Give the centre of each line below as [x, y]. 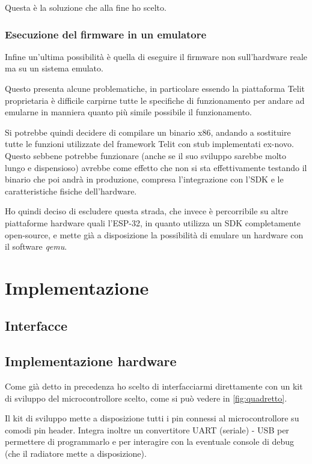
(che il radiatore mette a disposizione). [76, 453]
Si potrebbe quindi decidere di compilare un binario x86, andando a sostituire [148, 132]
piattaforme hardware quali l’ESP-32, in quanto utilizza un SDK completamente [153, 222]
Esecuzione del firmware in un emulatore [106, 34]
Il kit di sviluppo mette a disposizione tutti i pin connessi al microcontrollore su [152, 418]
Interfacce [36, 326]
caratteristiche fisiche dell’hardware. [71, 191]
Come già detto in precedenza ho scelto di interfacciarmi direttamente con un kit [154, 386]
